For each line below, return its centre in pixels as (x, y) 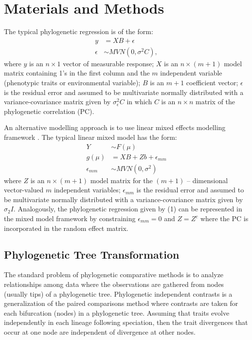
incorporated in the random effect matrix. (66, 228)
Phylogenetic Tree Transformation (92, 254)
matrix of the (216, 102)
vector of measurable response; (108, 63)
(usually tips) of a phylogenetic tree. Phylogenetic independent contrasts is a (118, 293)
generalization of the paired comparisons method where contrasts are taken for (121, 303)
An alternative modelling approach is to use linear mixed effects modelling (115, 127)
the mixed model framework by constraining (70, 218)
